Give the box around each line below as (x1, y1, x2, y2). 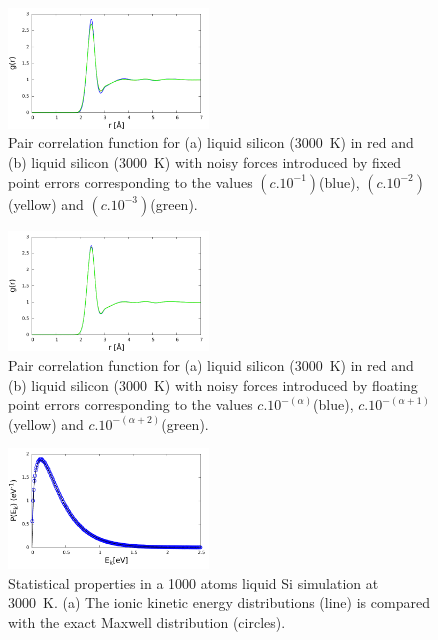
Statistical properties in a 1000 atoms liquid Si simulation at (8, 572, 379, 593)
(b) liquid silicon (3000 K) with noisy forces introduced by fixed (8, 152, 402, 173)
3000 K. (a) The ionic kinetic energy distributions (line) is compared (8, 592, 430, 613)
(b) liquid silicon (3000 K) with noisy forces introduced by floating (8, 374, 418, 395)
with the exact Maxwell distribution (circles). (8, 612, 286, 633)
